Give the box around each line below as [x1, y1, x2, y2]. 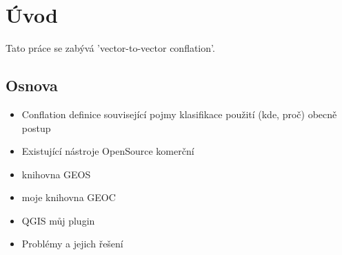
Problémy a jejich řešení [21, 236, 123, 251]
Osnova [6, 75, 58, 96]
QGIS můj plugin [21, 213, 95, 227]
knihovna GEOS [21, 167, 91, 181]
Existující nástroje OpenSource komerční [21, 144, 194, 158]
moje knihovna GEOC [21, 190, 116, 205]
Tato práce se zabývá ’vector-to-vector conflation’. [6, 41, 215, 55]
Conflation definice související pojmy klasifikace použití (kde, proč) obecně [21, 106, 337, 121]
